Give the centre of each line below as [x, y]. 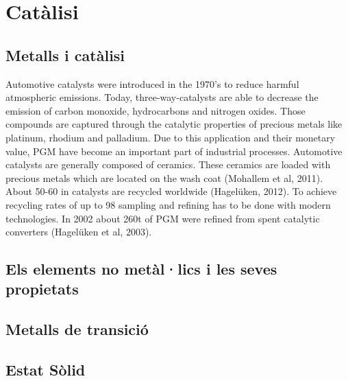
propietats [42, 289]
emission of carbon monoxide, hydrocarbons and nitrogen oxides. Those [156, 110]
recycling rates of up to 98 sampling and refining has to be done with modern [168, 204]
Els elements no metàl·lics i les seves [141, 269]
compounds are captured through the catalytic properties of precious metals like [174, 124]
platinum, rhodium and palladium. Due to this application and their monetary [171, 137]
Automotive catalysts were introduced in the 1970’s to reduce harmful [152, 83]
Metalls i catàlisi [65, 55]
